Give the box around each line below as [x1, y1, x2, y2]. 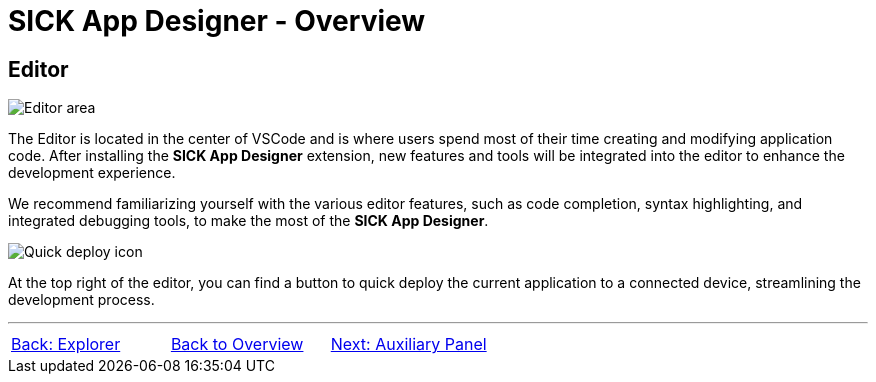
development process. [8, 291, 155, 309]
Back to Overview [170, 334, 304, 355]
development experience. [8, 164, 176, 182]
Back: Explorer [11, 334, 121, 355]
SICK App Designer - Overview [8, 4, 426, 38]
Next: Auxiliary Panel [330, 334, 487, 355]
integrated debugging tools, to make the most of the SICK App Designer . [8, 212, 489, 230]
